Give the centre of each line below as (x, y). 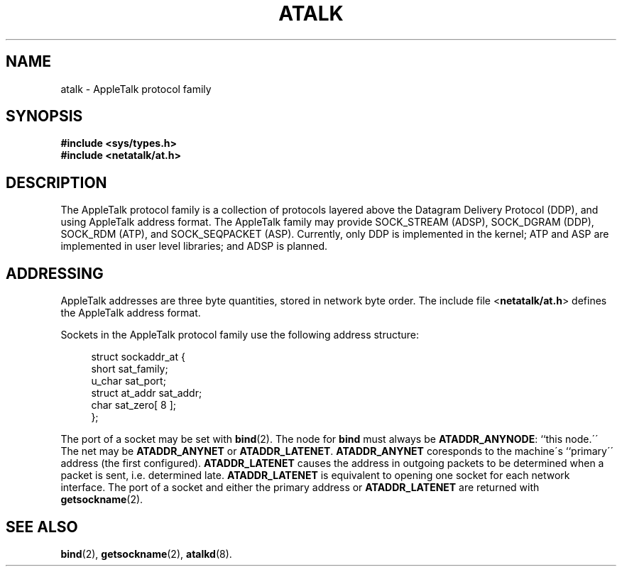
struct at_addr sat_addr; (147, 393)
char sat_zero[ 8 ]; (134, 405)
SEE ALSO (42, 527)
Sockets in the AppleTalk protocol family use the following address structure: (240, 335)
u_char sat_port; (129, 381)
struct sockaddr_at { (138, 357)
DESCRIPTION (56, 182)
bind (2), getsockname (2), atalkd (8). (146, 554)
